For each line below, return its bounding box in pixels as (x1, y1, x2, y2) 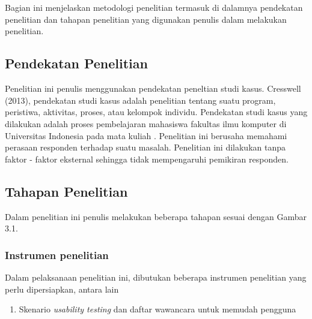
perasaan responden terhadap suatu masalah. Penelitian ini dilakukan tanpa (5, 141, 286, 154)
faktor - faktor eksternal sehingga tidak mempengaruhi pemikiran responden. (5, 152, 289, 165)
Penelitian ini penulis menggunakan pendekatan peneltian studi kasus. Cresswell (5, 82, 301, 95)
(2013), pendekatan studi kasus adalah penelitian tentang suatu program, (5, 94, 276, 106)
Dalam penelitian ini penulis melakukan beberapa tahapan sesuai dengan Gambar (5, 210, 307, 222)
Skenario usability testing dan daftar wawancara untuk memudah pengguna (19, 303, 296, 315)
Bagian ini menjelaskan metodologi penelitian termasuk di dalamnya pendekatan (5, 1, 303, 14)
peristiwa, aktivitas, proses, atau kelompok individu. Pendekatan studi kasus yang (5, 106, 308, 118)
